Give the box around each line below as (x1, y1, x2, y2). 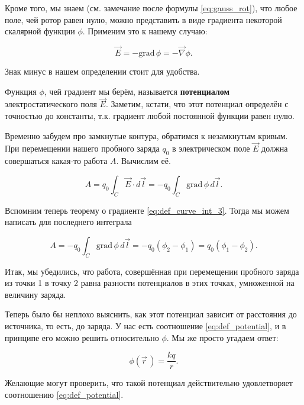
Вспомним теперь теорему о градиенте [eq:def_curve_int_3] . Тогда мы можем (5, 204, 289, 216)
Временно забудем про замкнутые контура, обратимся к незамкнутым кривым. (5, 129, 288, 142)
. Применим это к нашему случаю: (82, 25, 208, 37)
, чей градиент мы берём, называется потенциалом (44, 85, 230, 97)
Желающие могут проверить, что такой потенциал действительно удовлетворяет (5, 377, 293, 389)
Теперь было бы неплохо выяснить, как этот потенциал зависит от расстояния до (5, 308, 297, 320)
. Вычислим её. (116, 155, 171, 167)
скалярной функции (5, 25, 75, 37)
